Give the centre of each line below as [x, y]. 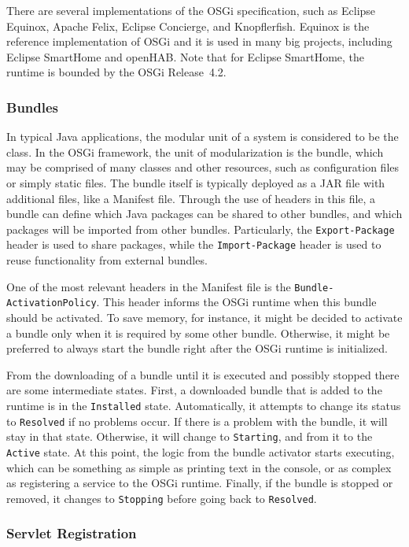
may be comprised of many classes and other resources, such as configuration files [203, 167]
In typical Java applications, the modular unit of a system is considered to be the [203, 137]
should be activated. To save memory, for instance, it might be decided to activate [204, 317]
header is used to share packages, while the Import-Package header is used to [194, 244]
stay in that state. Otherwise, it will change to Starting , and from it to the [190, 436]
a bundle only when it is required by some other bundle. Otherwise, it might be [198, 333]
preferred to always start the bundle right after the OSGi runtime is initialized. [197, 348]
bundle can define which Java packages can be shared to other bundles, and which [204, 214]
